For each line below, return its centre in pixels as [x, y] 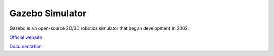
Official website [26, 37]
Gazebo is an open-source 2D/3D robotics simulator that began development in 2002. [99, 28]
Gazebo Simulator [48, 13]
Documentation [25, 47]
